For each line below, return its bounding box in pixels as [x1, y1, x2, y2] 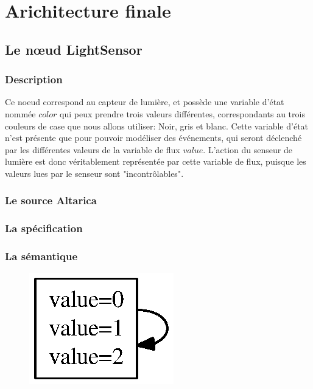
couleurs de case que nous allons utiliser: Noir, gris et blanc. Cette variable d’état [5, 119, 309, 132]
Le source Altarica [5, 193, 97, 208]
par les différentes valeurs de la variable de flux [5, 143, 180, 156]
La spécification [5, 221, 83, 236]
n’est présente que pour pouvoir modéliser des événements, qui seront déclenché [5, 131, 302, 144]
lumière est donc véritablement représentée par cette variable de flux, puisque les [5, 155, 306, 168]
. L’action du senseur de [203, 143, 292, 156]
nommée [5, 107, 36, 120]
